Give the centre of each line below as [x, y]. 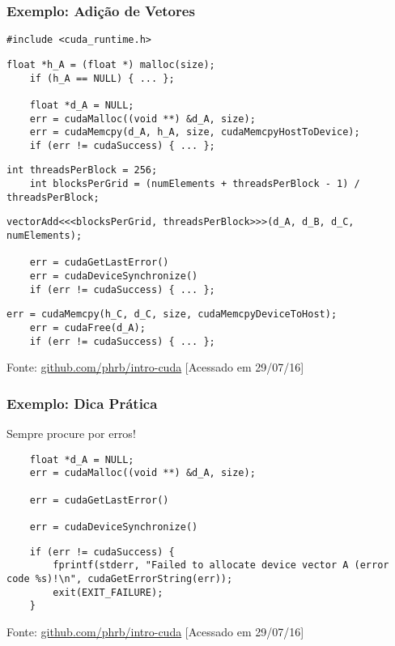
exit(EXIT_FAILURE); [108, 592]
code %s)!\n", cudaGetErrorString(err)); [120, 579]
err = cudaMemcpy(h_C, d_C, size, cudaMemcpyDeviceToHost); [172, 314]
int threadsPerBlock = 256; [82, 170]
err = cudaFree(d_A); [87, 328]
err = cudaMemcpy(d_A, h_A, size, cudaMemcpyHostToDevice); [195, 132]
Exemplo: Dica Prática [82, 403]
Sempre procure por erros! [71, 433]
